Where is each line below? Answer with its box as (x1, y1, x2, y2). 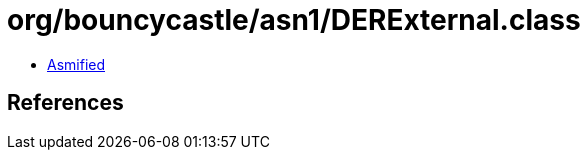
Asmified (47, 55, 106, 73)
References (7, 90, 124, 116)
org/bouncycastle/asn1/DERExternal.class (7, 3, 581, 37)
